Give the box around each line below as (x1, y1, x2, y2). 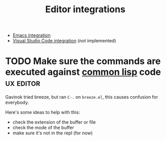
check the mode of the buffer (12, 125, 75, 131)
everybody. (5, 99, 29, 105)
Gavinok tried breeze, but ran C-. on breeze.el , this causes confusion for (5, 94, 158, 100)
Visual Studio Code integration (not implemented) (12, 38, 116, 44)
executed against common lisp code (5, 66, 161, 78)
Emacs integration (12, 32, 51, 39)
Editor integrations (45, 4, 126, 15)
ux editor (5, 77, 41, 89)
